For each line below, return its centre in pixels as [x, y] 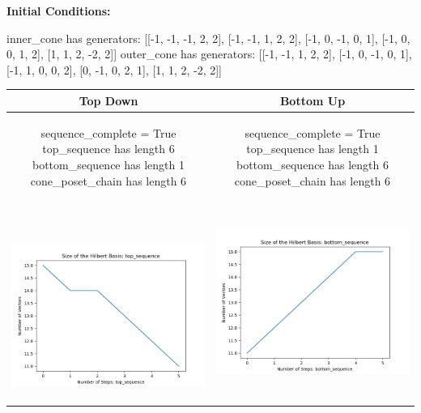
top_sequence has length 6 [108, 149]
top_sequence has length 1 [313, 149]
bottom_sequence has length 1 [108, 164]
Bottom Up [313, 100]
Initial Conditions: [59, 11]
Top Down [108, 100]
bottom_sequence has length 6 [313, 164]
